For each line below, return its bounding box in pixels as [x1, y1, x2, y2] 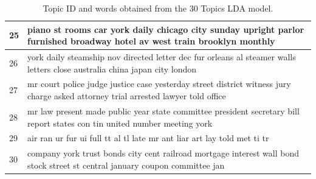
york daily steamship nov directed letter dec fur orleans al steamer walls [27, 51, 296, 63]
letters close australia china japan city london [27, 62, 197, 75]
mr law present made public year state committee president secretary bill [27, 104, 300, 117]
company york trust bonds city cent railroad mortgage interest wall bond [27, 147, 300, 160]
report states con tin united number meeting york [27, 116, 213, 129]
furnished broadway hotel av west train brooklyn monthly [27, 35, 275, 47]
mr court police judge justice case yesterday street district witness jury [27, 77, 291, 90]
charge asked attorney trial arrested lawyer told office [27, 89, 226, 102]
